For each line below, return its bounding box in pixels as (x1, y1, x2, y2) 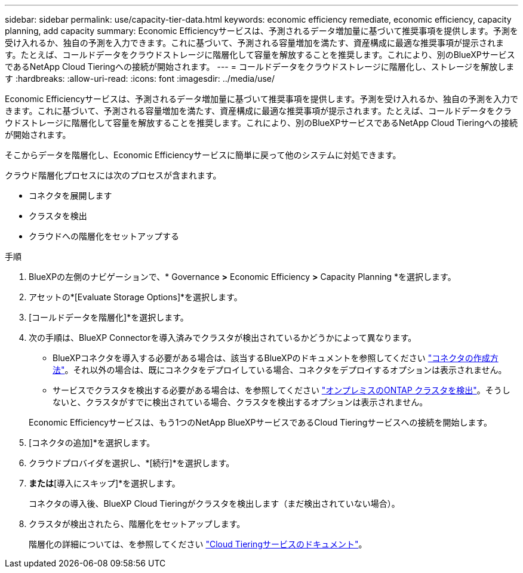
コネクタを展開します (29, 190, 112, 201)
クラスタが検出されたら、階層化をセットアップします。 (29, 519, 245, 529)
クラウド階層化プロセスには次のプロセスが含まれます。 (5, 170, 221, 180)
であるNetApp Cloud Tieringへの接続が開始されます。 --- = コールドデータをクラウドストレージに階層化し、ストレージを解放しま (5, 61, 515, 72)
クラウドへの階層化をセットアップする (29, 231, 179, 241)
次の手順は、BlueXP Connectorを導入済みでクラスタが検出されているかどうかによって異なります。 (29, 332, 417, 343)
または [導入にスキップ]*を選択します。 (29, 478, 180, 488)
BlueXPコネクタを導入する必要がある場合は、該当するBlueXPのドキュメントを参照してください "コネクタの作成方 (53, 353, 499, 363)
